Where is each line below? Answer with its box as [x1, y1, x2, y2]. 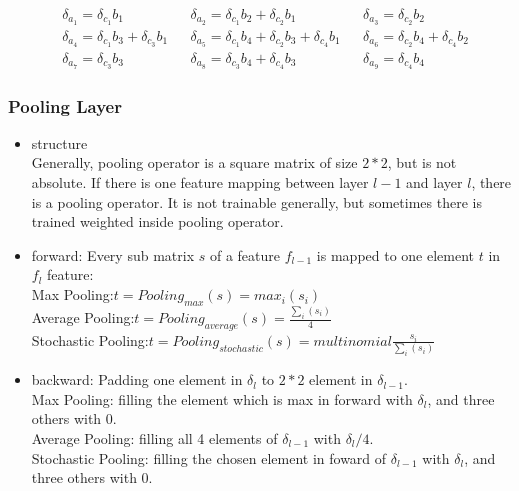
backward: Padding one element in [31, 369, 243, 390]
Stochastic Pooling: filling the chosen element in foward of [31, 447, 387, 468]
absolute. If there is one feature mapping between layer [31, 172, 369, 193]
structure [31, 132, 88, 153]
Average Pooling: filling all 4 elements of [31, 427, 278, 448]
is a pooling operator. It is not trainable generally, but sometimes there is [31, 191, 482, 212]
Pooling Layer [8, 93, 122, 118]
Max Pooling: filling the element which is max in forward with [31, 388, 413, 409]
